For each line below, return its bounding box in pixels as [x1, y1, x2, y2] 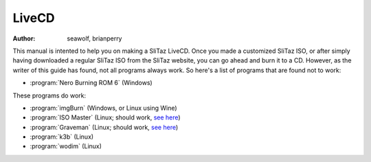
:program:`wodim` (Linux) [30, 142, 102, 150]
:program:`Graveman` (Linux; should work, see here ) [30, 123, 179, 131]
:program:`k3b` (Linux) [30, 132, 94, 141]
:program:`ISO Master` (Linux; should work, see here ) [30, 113, 181, 121]
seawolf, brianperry [67, 34, 122, 43]
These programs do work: [12, 91, 86, 100]
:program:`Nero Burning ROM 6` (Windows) [30, 79, 153, 87]
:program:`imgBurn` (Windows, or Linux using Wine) [30, 104, 178, 112]
